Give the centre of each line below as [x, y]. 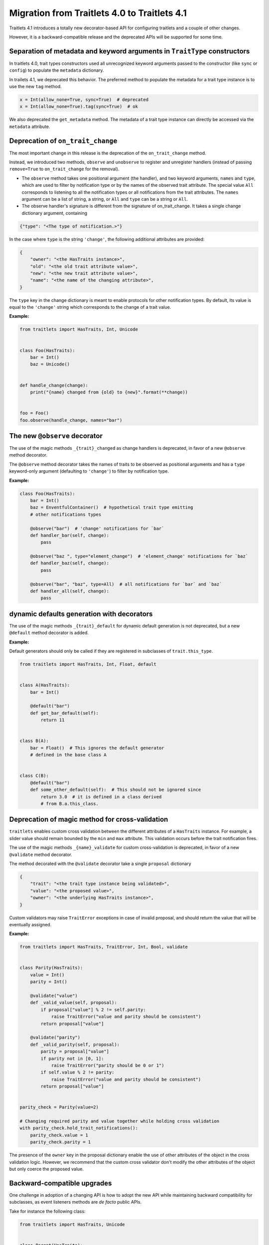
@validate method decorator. [41, 855]
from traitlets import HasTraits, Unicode [72, 1224]
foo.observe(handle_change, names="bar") [71, 420]
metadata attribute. [30, 126]
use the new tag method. [35, 87]
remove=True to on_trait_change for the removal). [64, 169]
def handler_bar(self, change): [70, 535]
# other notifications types [66, 514]
